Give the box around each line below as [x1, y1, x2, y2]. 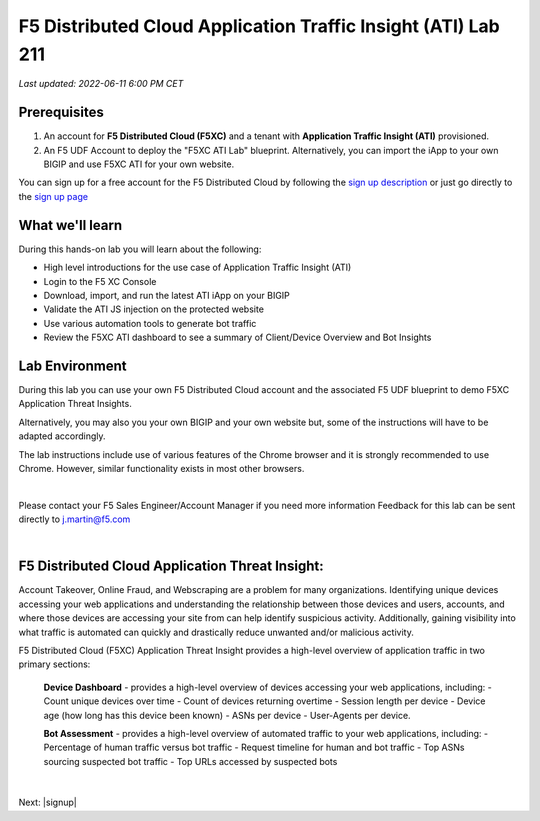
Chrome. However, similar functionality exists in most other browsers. [18, 462, 305, 474]
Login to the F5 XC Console [43, 275, 157, 287]
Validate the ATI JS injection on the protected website [43, 303, 265, 315]
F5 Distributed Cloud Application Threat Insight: [18, 558, 324, 575]
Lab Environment [18, 357, 127, 374]
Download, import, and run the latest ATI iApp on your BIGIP [43, 289, 290, 301]
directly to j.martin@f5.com [18, 513, 131, 525]
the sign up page [18, 190, 89, 202]
